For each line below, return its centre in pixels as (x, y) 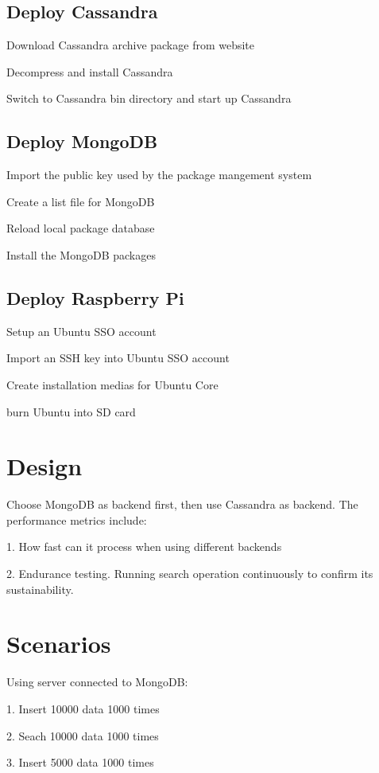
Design (44, 466)
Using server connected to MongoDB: (97, 682)
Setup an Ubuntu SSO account (81, 331)
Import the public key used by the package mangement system (159, 175)
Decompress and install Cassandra (90, 71)
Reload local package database (81, 228)
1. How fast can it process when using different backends (144, 547)
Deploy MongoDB (82, 141)
